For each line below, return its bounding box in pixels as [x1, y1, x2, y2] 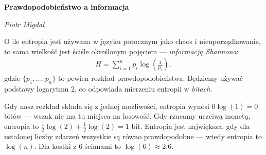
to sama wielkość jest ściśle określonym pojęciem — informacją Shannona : [4, 46, 239, 56]
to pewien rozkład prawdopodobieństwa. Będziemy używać [58, 73, 243, 83]
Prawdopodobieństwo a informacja [4, 2, 129, 12]
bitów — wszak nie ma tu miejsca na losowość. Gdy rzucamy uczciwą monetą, [4, 110, 251, 121]
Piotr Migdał [4, 18, 45, 29]
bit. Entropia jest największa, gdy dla [131, 120, 250, 131]
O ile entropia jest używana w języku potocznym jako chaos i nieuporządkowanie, [4, 36, 261, 47]
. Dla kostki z [34, 141, 77, 151]
